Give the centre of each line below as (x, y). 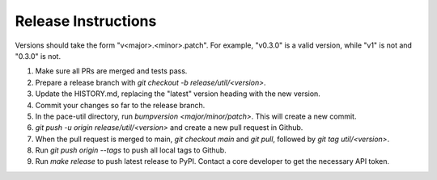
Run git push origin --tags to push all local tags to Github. (131, 150)
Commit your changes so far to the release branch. (120, 105)
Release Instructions (86, 21)
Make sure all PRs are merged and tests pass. (111, 71)
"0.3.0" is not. (38, 56)
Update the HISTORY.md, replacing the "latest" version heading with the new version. (178, 94)
